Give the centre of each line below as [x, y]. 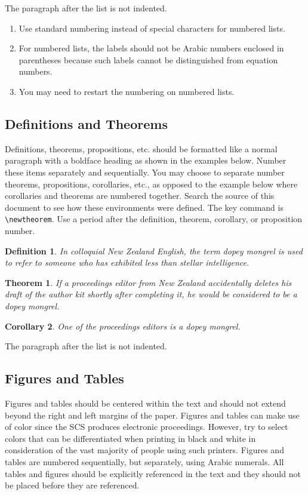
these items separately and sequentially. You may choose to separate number [145, 172]
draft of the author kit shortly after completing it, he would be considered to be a [151, 294]
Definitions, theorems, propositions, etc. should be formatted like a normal [141, 148]
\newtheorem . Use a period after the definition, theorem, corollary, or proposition [154, 219]
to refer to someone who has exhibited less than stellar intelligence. [127, 262]
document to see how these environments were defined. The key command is [144, 207]
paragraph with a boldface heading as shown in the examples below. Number [146, 160]
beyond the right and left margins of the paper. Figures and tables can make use [152, 415]
